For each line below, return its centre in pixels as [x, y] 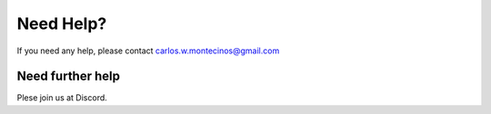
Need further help [68, 76]
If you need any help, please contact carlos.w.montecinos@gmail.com [148, 51]
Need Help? [62, 24]
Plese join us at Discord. [62, 98]
